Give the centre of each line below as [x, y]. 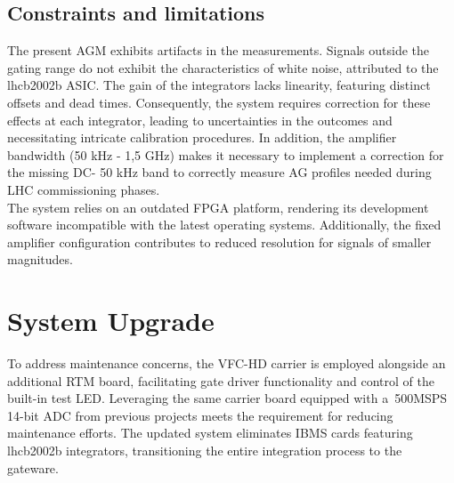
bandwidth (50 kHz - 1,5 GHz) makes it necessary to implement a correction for [226, 154]
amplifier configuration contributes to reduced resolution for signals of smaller [219, 241]
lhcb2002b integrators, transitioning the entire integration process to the [205, 451]
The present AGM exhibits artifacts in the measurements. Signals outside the [219, 50]
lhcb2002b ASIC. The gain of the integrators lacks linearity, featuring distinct [219, 85]
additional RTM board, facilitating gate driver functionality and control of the [221, 380]
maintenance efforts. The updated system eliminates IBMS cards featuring [210, 433]
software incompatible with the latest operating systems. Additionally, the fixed [224, 225]
